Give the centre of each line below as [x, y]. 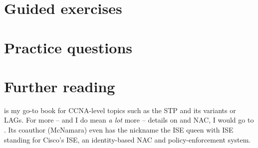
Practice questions [68, 47]
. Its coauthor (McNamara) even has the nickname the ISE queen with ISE [119, 130]
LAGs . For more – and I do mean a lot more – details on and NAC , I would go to [129, 120]
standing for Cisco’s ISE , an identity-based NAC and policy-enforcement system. [128, 139]
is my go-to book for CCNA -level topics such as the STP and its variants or [120, 110]
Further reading [60, 86]
